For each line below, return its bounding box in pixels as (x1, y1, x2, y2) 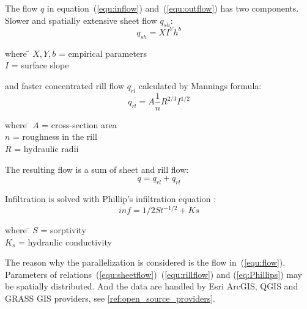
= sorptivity (40, 224, 86, 236)
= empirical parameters (59, 46, 147, 59)
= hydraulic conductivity (18, 235, 112, 248)
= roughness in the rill (13, 130, 97, 143)
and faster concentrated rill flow (5, 79, 125, 92)
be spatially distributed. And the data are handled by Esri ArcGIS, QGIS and (5, 280, 298, 293)
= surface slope (11, 59, 69, 71)
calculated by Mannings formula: (138, 79, 262, 92)
